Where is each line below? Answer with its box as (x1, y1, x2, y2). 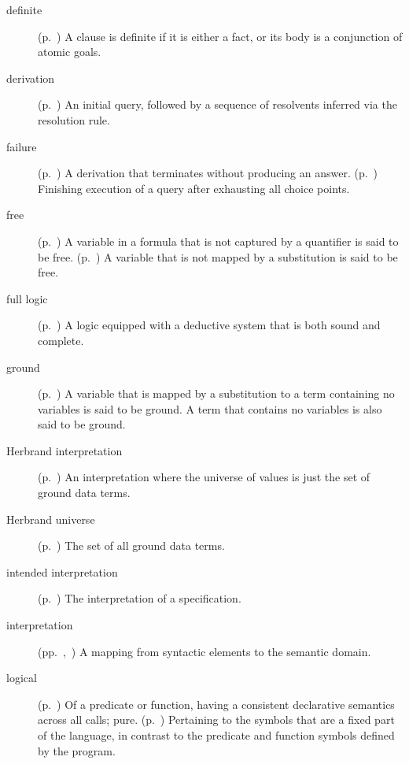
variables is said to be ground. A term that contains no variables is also (38, 400, 382, 417)
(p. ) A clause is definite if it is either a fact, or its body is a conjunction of (38, 28, 403, 44)
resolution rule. (38, 111, 110, 128)
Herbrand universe (6, 510, 95, 527)
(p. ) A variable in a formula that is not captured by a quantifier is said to (38, 232, 399, 249)
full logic (6, 290, 48, 306)
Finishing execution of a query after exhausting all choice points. (38, 180, 350, 196)
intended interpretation (6, 563, 118, 580)
